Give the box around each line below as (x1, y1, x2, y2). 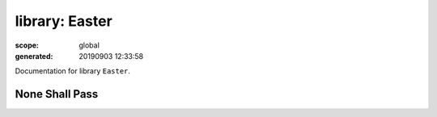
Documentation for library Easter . (15, 66, 131, 76)
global (78, 40, 100, 50)
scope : (15, 40, 40, 50)
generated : (15, 51, 53, 61)
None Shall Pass (15, 87, 99, 101)
